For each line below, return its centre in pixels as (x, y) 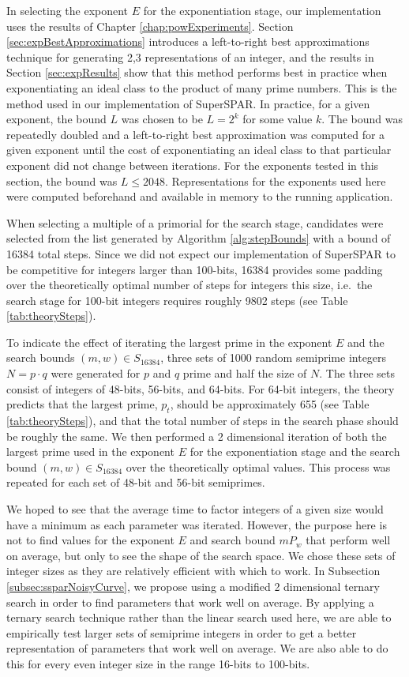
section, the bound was (62, 181)
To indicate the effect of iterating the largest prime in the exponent (169, 342)
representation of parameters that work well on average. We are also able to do (197, 648)
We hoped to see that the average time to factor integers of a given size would (195, 509)
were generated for (96, 373)
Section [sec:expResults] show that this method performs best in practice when (197, 72)
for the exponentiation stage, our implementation (262, 10)
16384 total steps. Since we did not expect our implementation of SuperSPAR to (201, 253)
